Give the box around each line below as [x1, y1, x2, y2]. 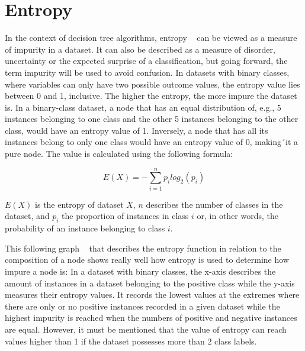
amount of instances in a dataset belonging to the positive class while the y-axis [5, 276, 295, 289]
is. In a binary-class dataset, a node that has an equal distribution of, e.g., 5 [5, 101, 281, 113]
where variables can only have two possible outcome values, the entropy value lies [5, 78, 300, 90]
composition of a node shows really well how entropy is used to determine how [5, 253, 289, 266]
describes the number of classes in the [146, 198, 283, 210]
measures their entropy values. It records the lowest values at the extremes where [5, 288, 300, 301]
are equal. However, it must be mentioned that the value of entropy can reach [5, 323, 287, 335]
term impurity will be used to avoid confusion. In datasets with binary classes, [5, 66, 290, 78]
